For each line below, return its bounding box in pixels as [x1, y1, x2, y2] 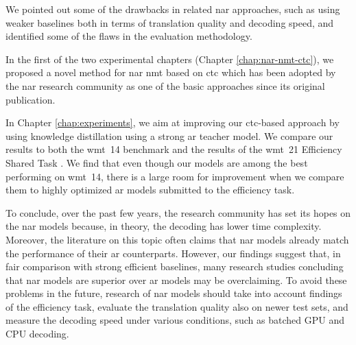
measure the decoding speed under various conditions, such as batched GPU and [5, 313, 344, 327]
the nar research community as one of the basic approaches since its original [5, 78, 325, 93]
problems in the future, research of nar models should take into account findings [5, 286, 342, 300]
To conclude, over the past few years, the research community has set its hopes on [5, 205, 351, 219]
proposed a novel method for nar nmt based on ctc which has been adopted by [5, 65, 336, 80]
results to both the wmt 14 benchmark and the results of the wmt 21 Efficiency [5, 142, 342, 156]
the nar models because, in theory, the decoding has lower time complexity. [5, 219, 322, 233]
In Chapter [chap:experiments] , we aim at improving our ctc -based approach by [5, 115, 340, 130]
